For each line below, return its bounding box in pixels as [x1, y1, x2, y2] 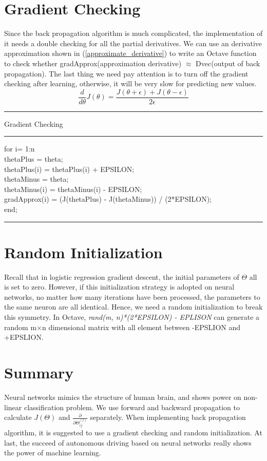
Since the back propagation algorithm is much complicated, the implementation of [4, 28, 263, 39]
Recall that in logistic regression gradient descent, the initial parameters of [4, 271, 239, 282]
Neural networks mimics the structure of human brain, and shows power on [4, 391, 241, 402]
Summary [4, 361, 74, 382]
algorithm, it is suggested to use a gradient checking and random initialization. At [4, 427, 262, 437]
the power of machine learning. [4, 447, 101, 458]
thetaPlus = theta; [4, 153, 63, 164]
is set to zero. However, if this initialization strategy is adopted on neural [4, 281, 235, 292]
